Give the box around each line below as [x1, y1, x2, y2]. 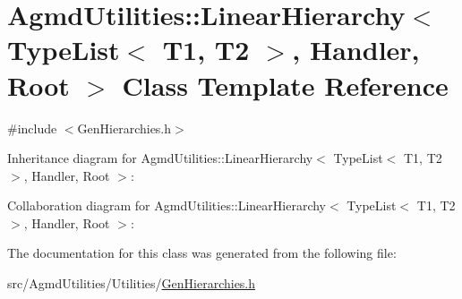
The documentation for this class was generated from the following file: [7, 243, 397, 262]
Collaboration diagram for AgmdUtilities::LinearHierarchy [7, 196, 327, 215]
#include [7, 118, 57, 137]
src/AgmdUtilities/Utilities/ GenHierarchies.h [7, 274, 256, 293]
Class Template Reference [122, 66, 449, 103]
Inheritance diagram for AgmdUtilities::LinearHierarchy [7, 149, 313, 167]
